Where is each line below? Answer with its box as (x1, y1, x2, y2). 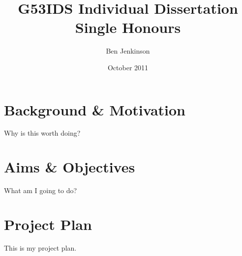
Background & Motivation (4, 99, 186, 119)
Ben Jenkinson (106, 46, 150, 56)
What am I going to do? (4, 185, 77, 196)
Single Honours (75, 17, 181, 37)
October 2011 (107, 62, 149, 72)
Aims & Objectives (4, 157, 135, 177)
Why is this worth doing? (4, 128, 81, 138)
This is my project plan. (4, 242, 77, 253)
